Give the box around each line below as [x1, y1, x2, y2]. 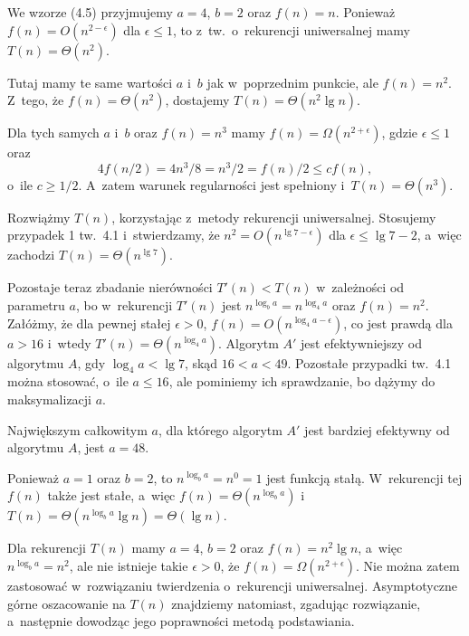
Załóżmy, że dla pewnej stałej [7, 313, 171, 332]
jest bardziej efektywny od [304, 420, 450, 439]
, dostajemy [165, 90, 230, 109]
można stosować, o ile [7, 372, 129, 391]
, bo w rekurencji [75, 296, 173, 315]
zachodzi [7, 245, 55, 264]
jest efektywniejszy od [301, 333, 423, 352]
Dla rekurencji [7, 538, 87, 557]
